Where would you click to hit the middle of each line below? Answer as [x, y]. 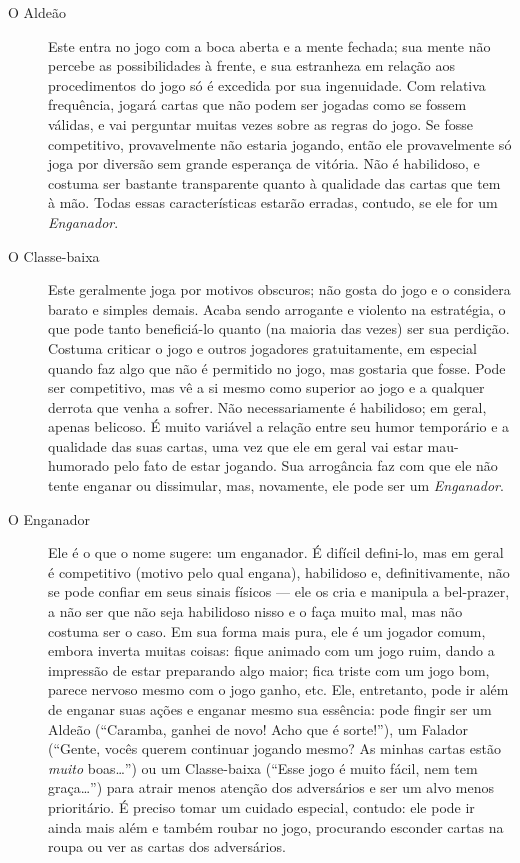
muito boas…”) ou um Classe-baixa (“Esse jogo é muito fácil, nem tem [263, 767]
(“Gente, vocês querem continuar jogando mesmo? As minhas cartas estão [274, 748]
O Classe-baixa [54, 255]
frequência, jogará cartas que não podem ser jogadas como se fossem [257, 104]
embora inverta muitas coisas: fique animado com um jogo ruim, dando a [271, 650]
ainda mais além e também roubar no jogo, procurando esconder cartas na [276, 826]
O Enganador [49, 518]
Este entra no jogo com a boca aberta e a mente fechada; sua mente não [269, 45]
